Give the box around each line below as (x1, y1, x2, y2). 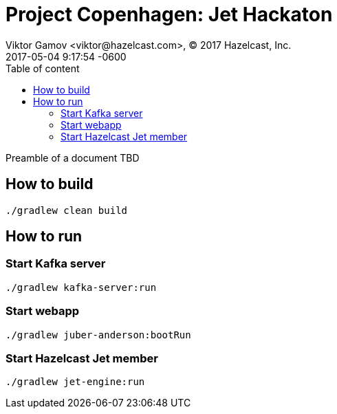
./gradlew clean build (6, 204, 128, 216)
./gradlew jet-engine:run (6, 376, 145, 388)
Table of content (6, 62, 80, 74)
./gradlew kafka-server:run (6, 281, 157, 293)
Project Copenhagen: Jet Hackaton (6, 3, 333, 26)
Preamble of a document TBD (6, 151, 140, 164)
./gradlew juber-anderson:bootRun (6, 329, 191, 340)
